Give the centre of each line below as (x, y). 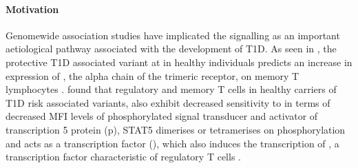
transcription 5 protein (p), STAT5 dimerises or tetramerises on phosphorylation (176, 129)
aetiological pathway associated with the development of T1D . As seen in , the (171, 49)
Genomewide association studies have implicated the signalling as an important (173, 35)
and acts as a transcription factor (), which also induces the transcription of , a (172, 143)
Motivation (32, 9)
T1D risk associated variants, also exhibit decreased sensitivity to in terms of (168, 102)
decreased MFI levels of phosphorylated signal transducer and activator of (162, 116)
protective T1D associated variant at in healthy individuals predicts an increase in (179, 62)
